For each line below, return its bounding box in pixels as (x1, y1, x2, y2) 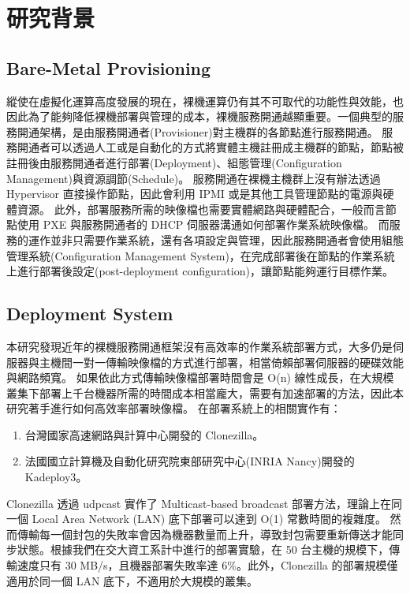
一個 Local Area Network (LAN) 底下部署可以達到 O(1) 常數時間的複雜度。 (6, 510, 386, 527)
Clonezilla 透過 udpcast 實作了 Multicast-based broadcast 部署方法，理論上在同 (6, 495, 403, 511)
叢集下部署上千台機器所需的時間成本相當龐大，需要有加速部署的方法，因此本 (6, 384, 404, 401)
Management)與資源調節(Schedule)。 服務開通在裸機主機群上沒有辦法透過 (6, 170, 381, 186)
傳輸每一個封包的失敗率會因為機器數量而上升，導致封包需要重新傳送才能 (17, 525, 393, 542)
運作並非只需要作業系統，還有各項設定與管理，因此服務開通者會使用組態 (28, 231, 404, 248)
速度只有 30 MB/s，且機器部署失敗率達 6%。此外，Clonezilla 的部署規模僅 (17, 557, 398, 573)
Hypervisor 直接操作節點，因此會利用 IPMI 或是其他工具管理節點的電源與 (6, 185, 383, 202)
